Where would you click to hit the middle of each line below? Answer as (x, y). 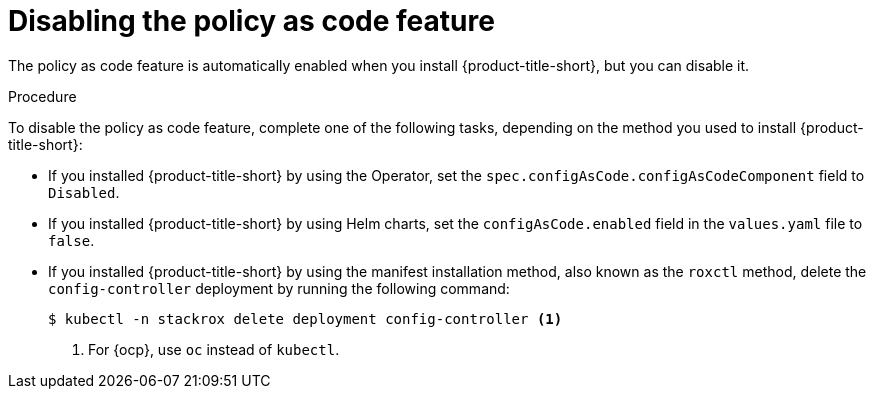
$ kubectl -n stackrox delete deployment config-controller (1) (305, 318)
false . (71, 240)
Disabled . (84, 192)
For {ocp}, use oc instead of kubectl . (214, 349)
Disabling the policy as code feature (251, 21)
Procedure (42, 96)
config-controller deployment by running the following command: (279, 288)
